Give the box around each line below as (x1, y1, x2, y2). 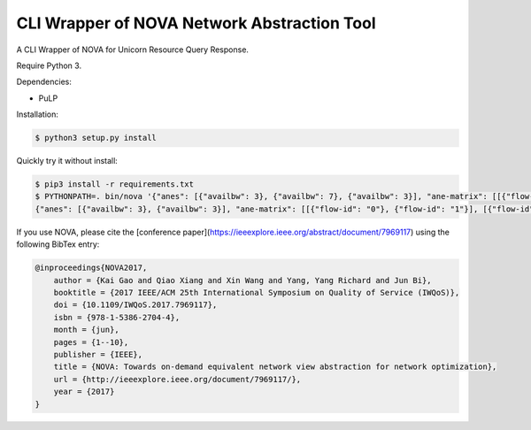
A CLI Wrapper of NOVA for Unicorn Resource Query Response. (16, 44, 250, 55)
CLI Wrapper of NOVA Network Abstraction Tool (16, 13, 376, 33)
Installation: (16, 109, 59, 119)
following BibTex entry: (16, 239, 100, 250)
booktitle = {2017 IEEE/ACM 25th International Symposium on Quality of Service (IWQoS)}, (53, 288, 460, 297)
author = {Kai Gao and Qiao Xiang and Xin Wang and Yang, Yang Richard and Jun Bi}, (53, 275, 433, 285)
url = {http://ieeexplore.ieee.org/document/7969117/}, (53, 374, 302, 384)
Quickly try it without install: (16, 156, 119, 166)
